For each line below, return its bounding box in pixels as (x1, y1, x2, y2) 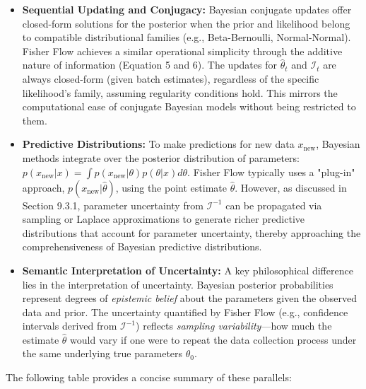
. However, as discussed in (235, 180, 347, 194)
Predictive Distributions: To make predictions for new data (22, 137, 295, 151)
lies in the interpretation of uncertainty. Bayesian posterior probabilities (22, 277, 333, 291)
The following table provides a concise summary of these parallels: (6, 370, 292, 385)
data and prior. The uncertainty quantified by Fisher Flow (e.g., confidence (22, 304, 348, 319)
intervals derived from (22, 318, 117, 333)
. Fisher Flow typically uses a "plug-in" (187, 164, 355, 179)
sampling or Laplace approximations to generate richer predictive (22, 211, 305, 226)
